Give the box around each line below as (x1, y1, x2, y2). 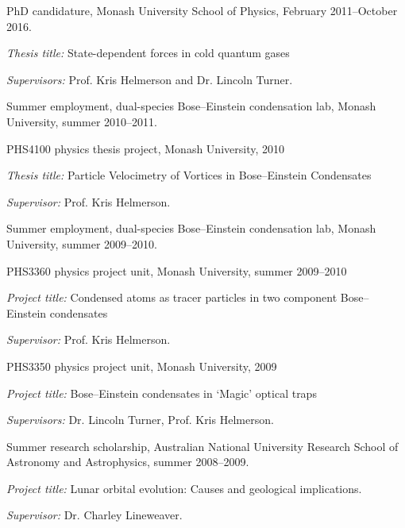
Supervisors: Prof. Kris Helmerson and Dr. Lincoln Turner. (6, 71, 293, 87)
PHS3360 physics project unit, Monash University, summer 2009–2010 (6, 262, 347, 279)
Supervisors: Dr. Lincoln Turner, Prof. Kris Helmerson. (6, 411, 274, 428)
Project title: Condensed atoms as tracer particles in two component (6, 289, 337, 306)
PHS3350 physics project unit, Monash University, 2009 (6, 357, 277, 374)
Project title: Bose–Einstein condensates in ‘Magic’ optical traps (6, 384, 317, 401)
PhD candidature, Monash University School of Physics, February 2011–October (6, 2, 398, 18)
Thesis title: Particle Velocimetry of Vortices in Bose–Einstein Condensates (6, 167, 372, 183)
